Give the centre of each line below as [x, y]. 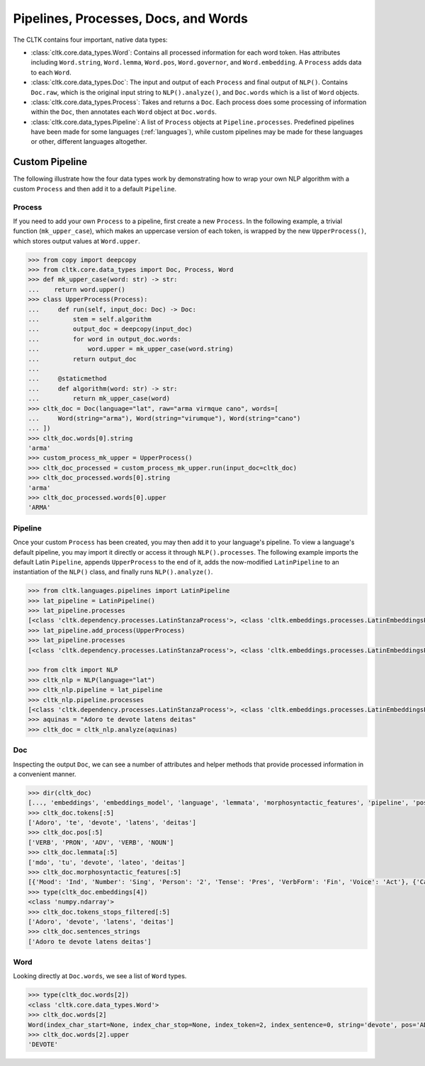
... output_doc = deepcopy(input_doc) [110, 329]
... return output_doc [83, 359]
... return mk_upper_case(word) [99, 399]
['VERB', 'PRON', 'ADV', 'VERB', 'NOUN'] [101, 842]
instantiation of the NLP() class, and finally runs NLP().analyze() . [113, 572]
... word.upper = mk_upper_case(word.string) [131, 349]
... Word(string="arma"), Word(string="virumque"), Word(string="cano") [164, 418]
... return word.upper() [76, 289]
